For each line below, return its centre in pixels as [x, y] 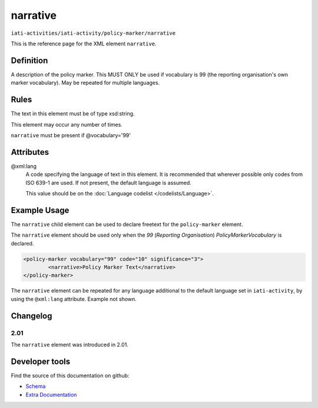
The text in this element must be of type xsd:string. [73, 114]
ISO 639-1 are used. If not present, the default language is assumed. [108, 183]
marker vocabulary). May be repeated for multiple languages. [85, 83]
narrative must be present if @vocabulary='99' [71, 135]
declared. [22, 243]
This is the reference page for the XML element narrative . [84, 44]
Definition [29, 60]
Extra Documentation [51, 394]
